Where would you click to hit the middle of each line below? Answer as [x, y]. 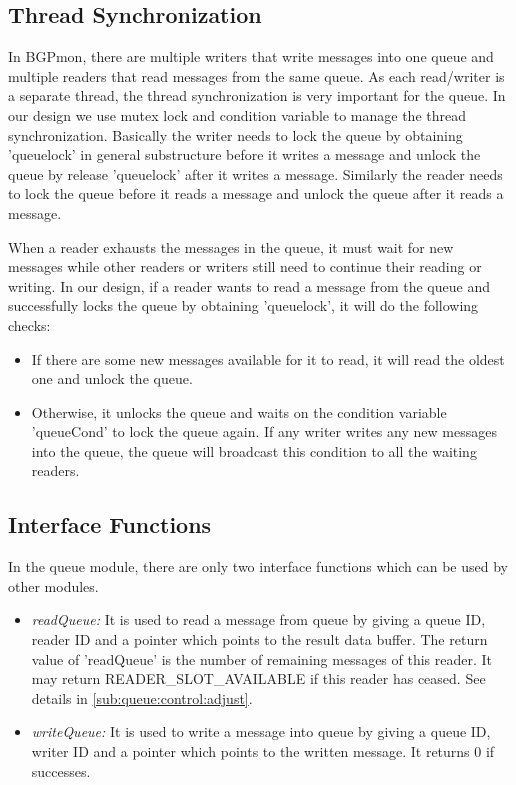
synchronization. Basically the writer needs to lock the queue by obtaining [235, 134]
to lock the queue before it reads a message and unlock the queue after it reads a [256, 193]
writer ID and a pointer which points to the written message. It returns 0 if [263, 751]
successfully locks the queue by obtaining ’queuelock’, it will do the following [243, 305]
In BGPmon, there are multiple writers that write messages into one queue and [251, 56]
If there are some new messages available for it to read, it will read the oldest [268, 358]
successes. [61, 770]
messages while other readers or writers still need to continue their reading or [245, 266]
